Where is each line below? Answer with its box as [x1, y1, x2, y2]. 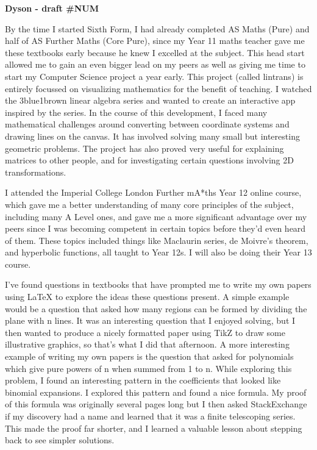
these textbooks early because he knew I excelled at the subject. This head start [5, 46, 305, 59]
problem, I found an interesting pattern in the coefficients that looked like [5, 374, 281, 387]
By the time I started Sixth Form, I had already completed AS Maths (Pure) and [5, 22, 310, 35]
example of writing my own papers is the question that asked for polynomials [5, 350, 294, 363]
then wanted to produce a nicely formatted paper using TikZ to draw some [5, 326, 285, 338]
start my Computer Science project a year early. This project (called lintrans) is [5, 70, 304, 82]
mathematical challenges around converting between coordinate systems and [5, 118, 290, 130]
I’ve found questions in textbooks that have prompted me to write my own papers [5, 278, 312, 291]
